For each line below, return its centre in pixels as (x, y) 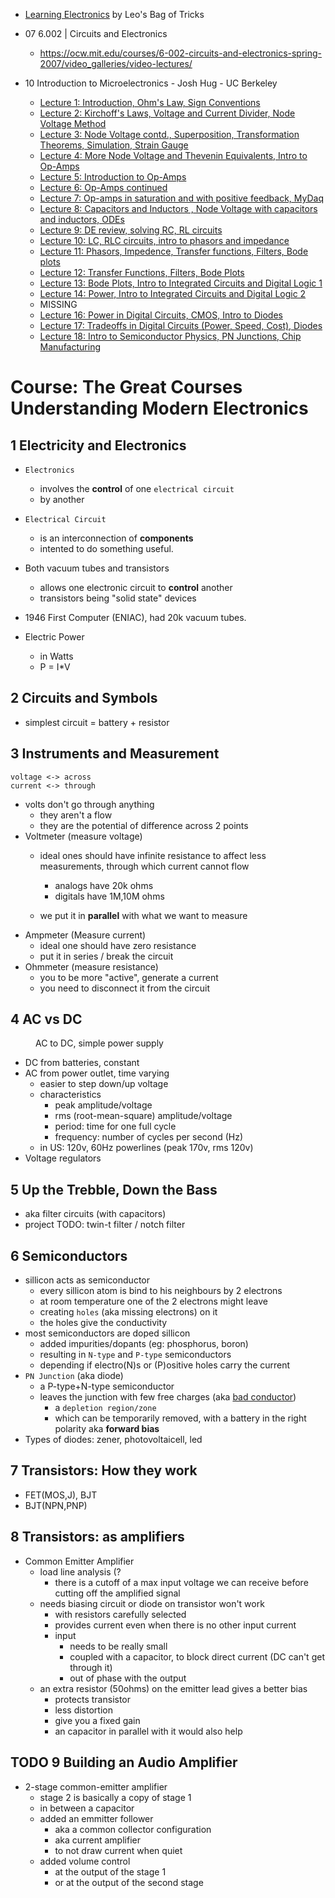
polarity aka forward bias (107, 1429)
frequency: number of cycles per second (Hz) (149, 1137)
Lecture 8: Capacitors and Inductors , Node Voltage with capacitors (178, 208)
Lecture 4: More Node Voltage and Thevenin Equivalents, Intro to (173, 155)
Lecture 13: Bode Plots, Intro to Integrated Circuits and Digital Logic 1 (181, 283)
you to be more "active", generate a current (129, 977)
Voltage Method (73, 123)
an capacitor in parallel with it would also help (148, 1731)
